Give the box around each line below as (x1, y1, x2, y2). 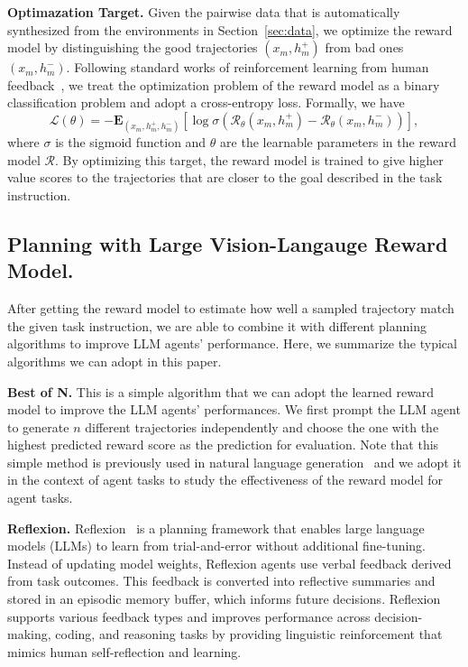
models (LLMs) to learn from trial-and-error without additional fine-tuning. (7, 536, 427, 555)
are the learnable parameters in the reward (220, 133, 457, 152)
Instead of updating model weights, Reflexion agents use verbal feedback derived (7, 553, 452, 572)
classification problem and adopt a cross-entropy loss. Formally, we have (7, 93, 405, 112)
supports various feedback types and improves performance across (7, 607, 371, 625)
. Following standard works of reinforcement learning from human (66, 58, 429, 77)
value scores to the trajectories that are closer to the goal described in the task (7, 168, 443, 187)
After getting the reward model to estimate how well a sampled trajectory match (7, 299, 454, 318)
